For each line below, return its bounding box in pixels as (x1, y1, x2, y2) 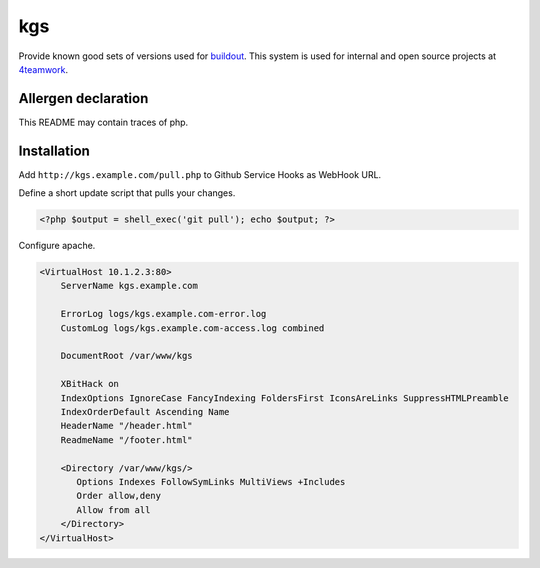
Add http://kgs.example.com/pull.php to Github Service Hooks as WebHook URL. (18, 168, 382, 180)
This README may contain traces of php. (18, 116, 189, 128)
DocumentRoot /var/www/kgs (60, 350, 194, 362)
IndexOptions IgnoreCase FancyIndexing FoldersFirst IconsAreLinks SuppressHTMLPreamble (60, 392, 509, 404)
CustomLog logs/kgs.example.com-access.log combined (60, 322, 325, 334)
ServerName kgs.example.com (60, 280, 199, 292)
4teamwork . (18, 63, 69, 75)
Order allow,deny (76, 490, 162, 502)
